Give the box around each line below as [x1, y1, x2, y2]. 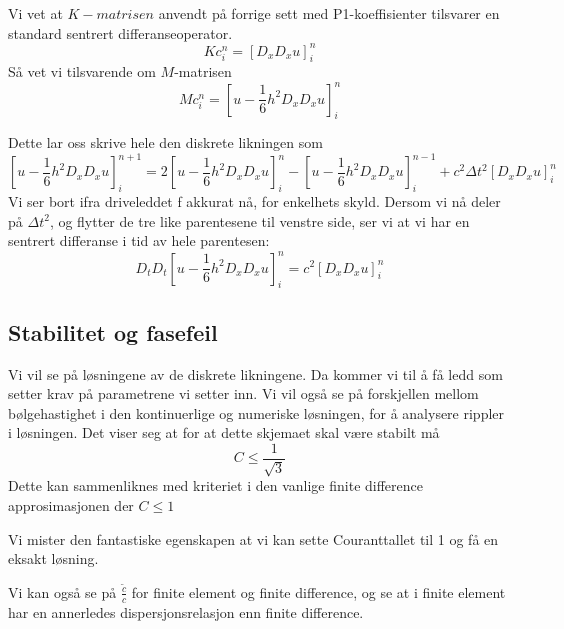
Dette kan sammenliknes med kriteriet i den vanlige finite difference [8, 475, 423, 496]
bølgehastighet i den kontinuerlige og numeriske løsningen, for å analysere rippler [8, 402, 505, 423]
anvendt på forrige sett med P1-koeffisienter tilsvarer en [158, 3, 500, 23]
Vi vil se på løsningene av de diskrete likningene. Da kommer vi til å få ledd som [8, 363, 503, 384]
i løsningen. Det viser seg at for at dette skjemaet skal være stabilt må [8, 422, 440, 443]
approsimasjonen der [8, 494, 134, 515]
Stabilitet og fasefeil [8, 316, 218, 347]
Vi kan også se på [8, 581, 117, 602]
